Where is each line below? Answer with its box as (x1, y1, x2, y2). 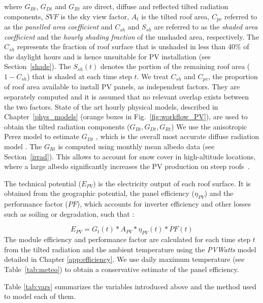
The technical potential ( (4, 178, 82, 188)
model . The (4, 141, 42, 152)
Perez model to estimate (4, 131, 80, 142)
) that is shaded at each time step (27, 71, 132, 82)
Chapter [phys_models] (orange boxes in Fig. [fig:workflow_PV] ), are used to (4, 111, 248, 122)
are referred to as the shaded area (154, 21, 258, 32)
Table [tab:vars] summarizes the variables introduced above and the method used (4, 281, 256, 291)
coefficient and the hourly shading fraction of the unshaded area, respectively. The (4, 31, 259, 42)
